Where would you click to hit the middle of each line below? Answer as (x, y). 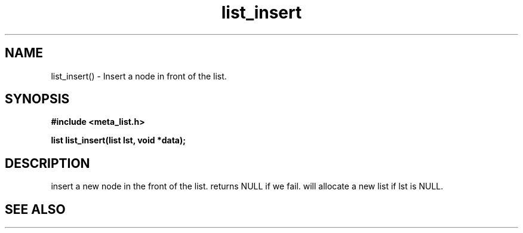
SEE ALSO (35, 209)
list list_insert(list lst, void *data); (119, 140)
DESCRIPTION (47, 163)
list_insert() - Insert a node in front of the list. (139, 76)
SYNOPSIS (37, 99)
